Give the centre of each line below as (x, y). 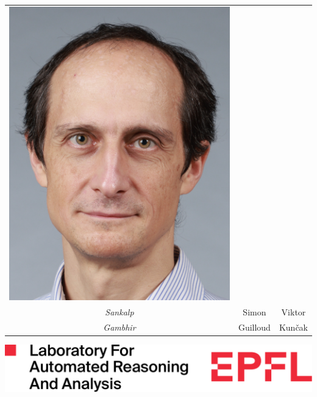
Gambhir (119, 327)
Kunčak (293, 327)
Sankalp (119, 312)
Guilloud (254, 327)
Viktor (294, 312)
